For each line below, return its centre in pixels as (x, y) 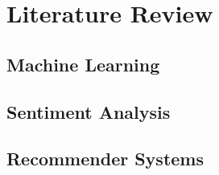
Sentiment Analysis (89, 111)
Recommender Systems (105, 159)
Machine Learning (83, 64)
